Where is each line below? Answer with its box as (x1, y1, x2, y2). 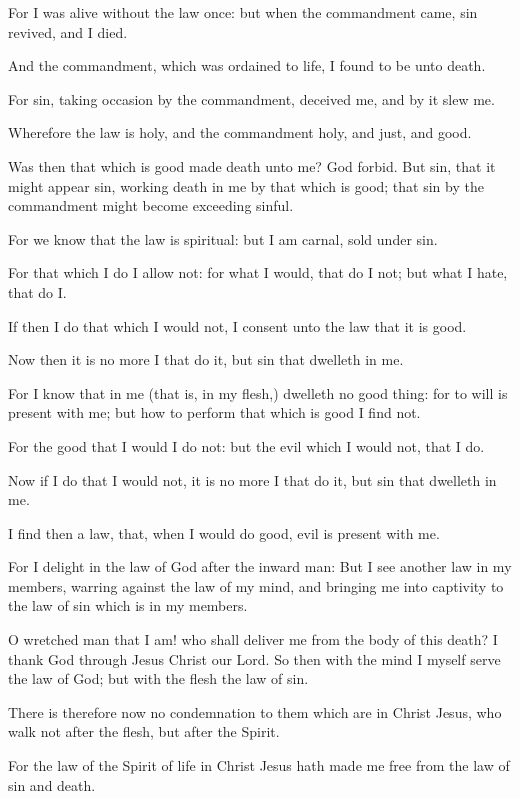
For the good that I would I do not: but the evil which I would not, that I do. (8, 435, 485, 456)
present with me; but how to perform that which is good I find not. (8, 402, 421, 423)
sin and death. (8, 774, 96, 795)
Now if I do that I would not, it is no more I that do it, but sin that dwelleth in (8, 469, 497, 490)
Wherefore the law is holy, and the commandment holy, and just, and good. (8, 122, 472, 143)
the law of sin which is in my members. (8, 595, 248, 616)
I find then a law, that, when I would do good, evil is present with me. (8, 522, 440, 543)
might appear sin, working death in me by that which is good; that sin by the (8, 175, 484, 196)
